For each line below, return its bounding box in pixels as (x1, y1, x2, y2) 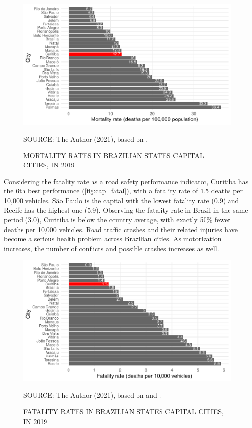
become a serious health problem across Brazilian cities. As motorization (4, 234, 222, 244)
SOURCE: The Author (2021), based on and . (23, 390, 161, 400)
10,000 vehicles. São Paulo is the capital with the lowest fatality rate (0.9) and (4, 195, 239, 205)
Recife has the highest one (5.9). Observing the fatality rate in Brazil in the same (4, 205, 248, 215)
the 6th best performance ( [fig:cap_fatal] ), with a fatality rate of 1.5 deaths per (4, 186, 243, 196)
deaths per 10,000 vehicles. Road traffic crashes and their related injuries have (4, 224, 238, 234)
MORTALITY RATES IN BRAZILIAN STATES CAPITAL (23, 150, 204, 160)
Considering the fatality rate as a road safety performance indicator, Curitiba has (4, 176, 249, 186)
